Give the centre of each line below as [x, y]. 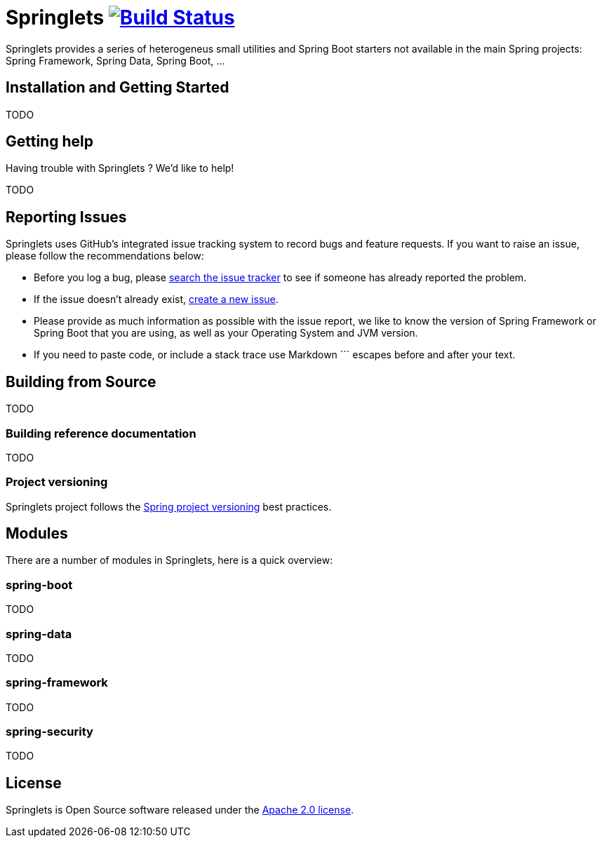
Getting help [49, 142]
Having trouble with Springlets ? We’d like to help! [120, 168]
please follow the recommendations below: [105, 256]
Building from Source [81, 382]
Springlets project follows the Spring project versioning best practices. [169, 506]
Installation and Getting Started [118, 88]
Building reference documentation [101, 433]
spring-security [49, 732]
